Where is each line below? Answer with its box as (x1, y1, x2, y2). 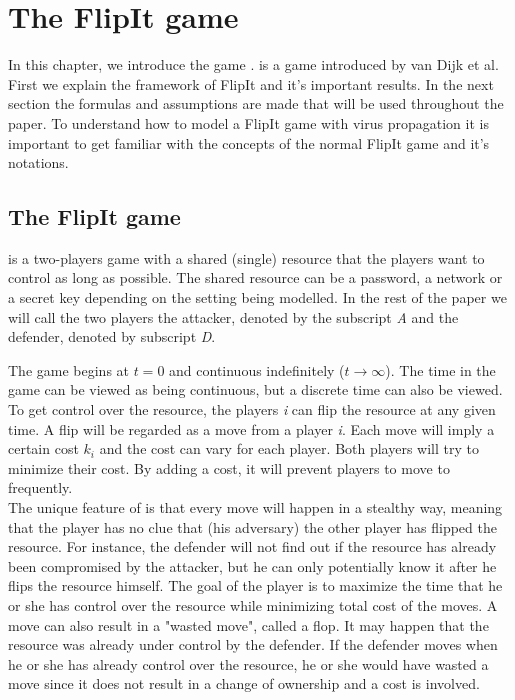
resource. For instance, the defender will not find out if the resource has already (8, 536, 497, 557)
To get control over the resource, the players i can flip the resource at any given (8, 399, 496, 420)
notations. (8, 152, 69, 173)
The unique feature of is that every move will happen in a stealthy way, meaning (8, 497, 503, 518)
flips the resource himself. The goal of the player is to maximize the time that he (8, 575, 503, 596)
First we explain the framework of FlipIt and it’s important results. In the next (8, 73, 494, 94)
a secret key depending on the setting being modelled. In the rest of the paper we (8, 287, 507, 308)
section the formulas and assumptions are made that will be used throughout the (8, 93, 504, 114)
